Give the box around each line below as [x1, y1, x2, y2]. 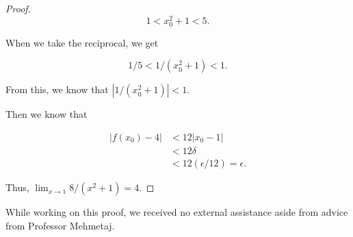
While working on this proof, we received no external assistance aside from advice [5, 205, 348, 219]
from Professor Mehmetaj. [5, 218, 115, 232]
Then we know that [5, 107, 88, 121]
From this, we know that [5, 82, 109, 97]
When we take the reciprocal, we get [5, 35, 159, 49]
